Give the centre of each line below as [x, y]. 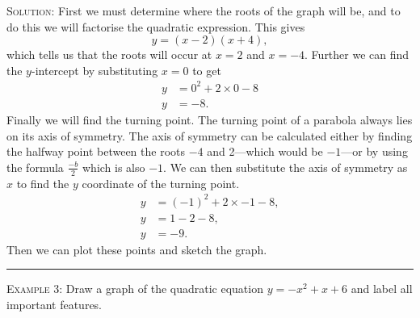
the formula [35, 167]
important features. [55, 304]
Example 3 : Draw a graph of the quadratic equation [135, 289]
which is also [113, 167]
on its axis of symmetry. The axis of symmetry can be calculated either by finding [210, 135]
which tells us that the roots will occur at [109, 54]
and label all [382, 289]
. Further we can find [357, 54]
